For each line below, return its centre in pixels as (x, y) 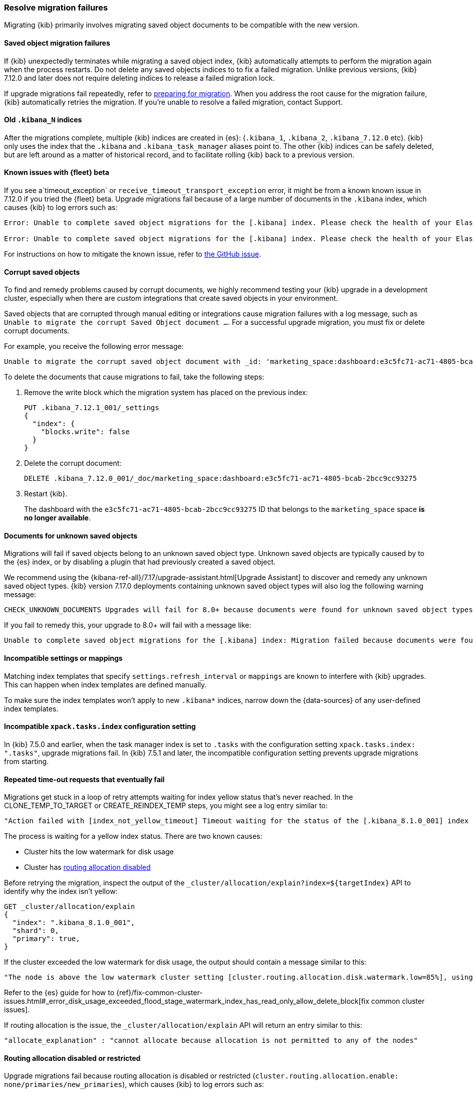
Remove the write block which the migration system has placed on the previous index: (166, 393)
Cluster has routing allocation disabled (87, 867)
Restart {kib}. (46, 494)
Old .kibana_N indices (43, 120)
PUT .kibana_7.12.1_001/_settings (92, 408)
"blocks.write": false (85, 432)
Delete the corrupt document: (73, 463)
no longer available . (57, 518)
